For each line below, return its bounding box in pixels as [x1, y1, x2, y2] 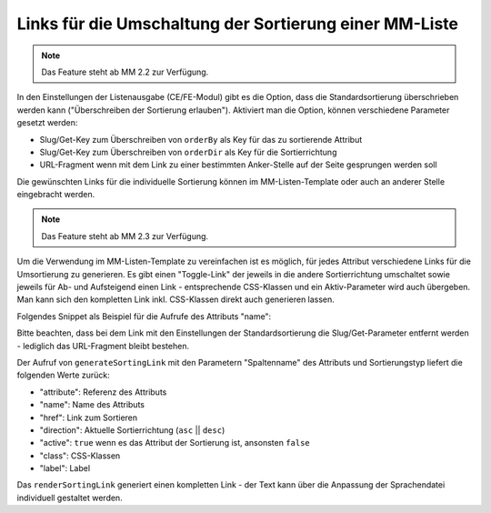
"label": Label [39, 463, 91, 474]
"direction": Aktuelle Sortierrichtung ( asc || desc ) [39, 424, 225, 436]
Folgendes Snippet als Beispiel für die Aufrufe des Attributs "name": [16, 310, 272, 322]
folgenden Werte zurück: [16, 369, 111, 381]
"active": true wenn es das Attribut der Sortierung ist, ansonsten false [39, 438, 311, 448]
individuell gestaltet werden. [16, 492, 123, 503]
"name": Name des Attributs [39, 399, 145, 410]
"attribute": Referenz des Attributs [39, 387, 167, 397]
